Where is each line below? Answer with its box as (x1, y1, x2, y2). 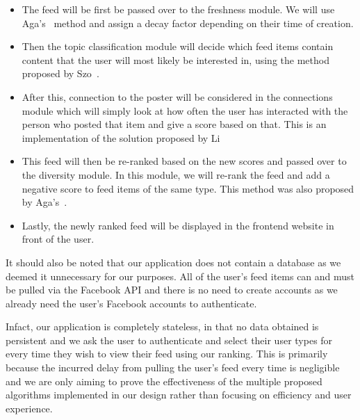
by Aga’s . (22, 195, 67, 209)
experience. (6, 401, 53, 415)
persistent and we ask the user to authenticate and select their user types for (6, 332, 333, 347)
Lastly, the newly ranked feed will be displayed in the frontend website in (22, 218, 334, 232)
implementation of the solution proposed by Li (22, 130, 220, 145)
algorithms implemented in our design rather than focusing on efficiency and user (6, 387, 352, 402)
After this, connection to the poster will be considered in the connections (22, 89, 333, 104)
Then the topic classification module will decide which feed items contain (22, 39, 334, 54)
